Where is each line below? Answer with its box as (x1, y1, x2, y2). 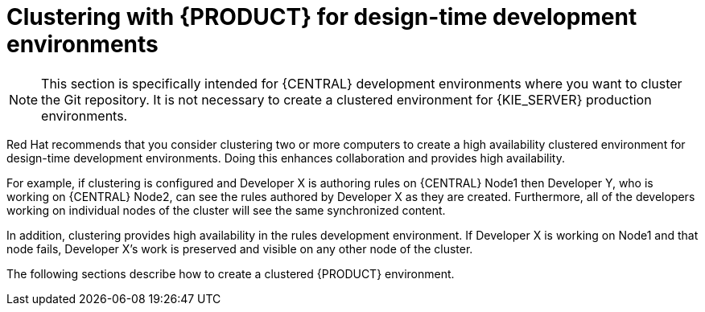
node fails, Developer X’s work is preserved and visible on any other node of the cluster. (6, 241, 473, 256)
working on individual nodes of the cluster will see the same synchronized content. (6, 203, 446, 217)
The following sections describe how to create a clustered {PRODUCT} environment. (6, 266, 455, 281)
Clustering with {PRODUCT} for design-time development (6, 3, 637, 31)
